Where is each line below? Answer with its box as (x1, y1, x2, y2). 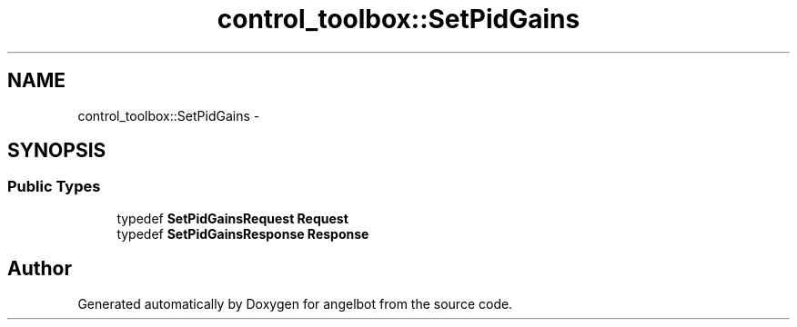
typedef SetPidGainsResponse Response (116, 225, 369, 242)
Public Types (7, 177, 101, 196)
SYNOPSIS (7, 139, 106, 163)
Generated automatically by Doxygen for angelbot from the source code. (77, 295, 513, 312)
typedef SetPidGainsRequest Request (116, 210, 348, 226)
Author (7, 257, 72, 281)
